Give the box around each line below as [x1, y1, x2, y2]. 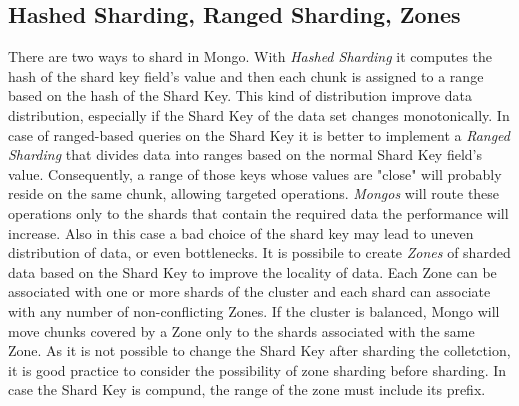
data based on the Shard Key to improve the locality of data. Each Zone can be [8, 261, 497, 282]
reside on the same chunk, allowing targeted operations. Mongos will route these [8, 183, 500, 204]
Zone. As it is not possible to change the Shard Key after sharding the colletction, [8, 340, 511, 361]
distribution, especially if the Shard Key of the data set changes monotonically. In [8, 104, 510, 125]
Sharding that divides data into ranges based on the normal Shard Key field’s [8, 144, 482, 165]
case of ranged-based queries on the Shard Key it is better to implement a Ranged [8, 124, 510, 145]
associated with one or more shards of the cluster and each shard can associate [8, 281, 491, 302]
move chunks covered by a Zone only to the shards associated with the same [8, 320, 475, 341]
